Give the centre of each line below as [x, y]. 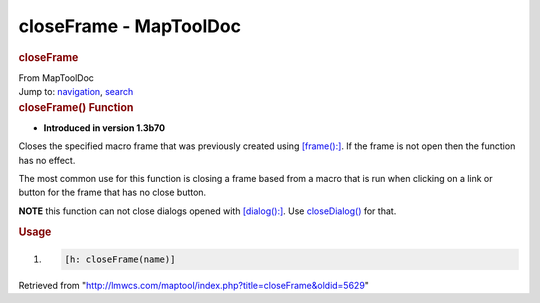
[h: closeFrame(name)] [120, 259]
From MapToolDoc [56, 77]
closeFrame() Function [76, 107]
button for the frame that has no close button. [112, 192]
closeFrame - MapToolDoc [130, 26]
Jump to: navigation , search [76, 92]
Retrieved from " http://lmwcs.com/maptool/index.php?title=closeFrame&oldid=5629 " [194, 286]
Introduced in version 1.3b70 [104, 127]
